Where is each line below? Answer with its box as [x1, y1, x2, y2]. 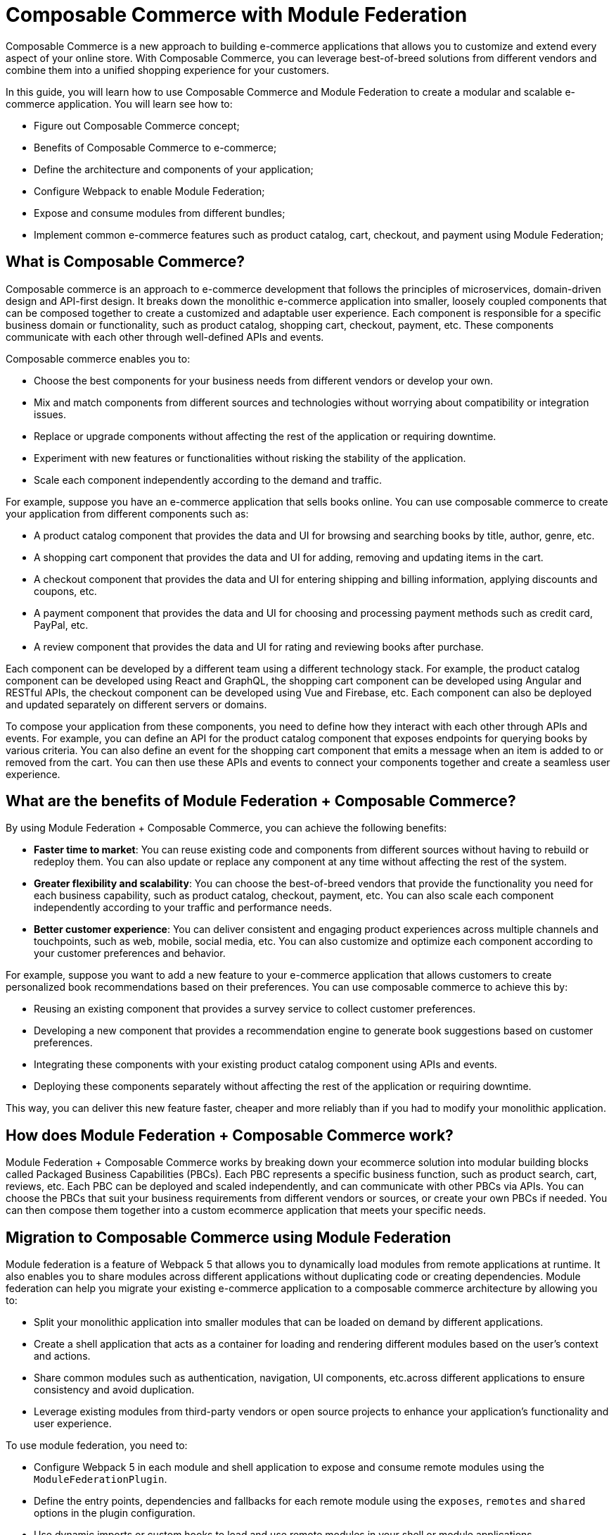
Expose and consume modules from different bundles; [34, 206, 285, 219]
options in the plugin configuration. [34, 1507, 195, 1520]
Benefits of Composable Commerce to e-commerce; [34, 141, 277, 153]
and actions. [34, 1350, 91, 1362]
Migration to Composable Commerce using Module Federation [6, 1228, 451, 1246]
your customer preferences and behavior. [34, 947, 226, 960]
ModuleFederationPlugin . [34, 1473, 167, 1486]
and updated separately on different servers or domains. [6, 698, 267, 710]
